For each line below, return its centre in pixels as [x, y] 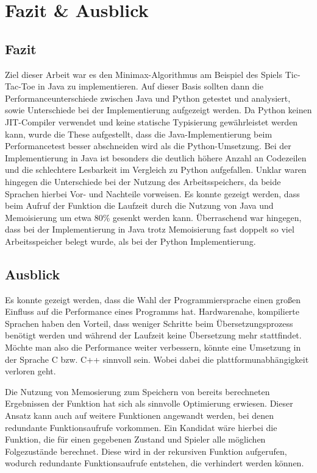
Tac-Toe [20, 86]
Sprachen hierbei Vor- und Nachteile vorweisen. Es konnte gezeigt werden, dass [152, 193]
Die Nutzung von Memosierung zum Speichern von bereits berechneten [137, 391]
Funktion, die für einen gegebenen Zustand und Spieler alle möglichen [135, 439]
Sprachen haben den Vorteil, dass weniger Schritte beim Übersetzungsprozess [149, 323]
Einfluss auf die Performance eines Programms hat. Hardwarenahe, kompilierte [152, 311]
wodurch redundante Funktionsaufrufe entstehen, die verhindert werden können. [155, 463]
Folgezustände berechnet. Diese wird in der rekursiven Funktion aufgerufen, [146, 451]
